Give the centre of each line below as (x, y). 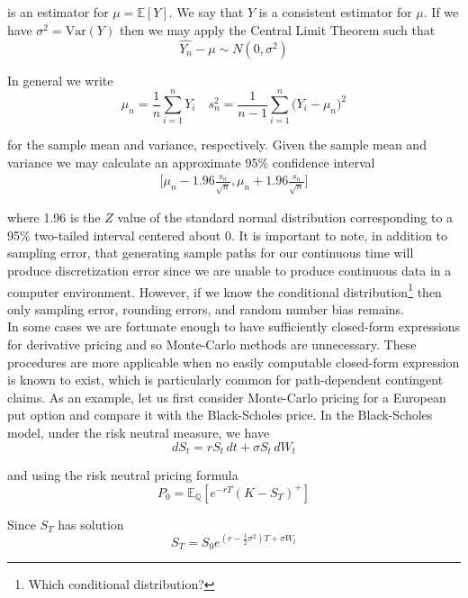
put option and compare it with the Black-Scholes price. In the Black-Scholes (220, 415)
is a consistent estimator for (335, 12)
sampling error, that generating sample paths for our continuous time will (211, 253)
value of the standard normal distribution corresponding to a (285, 217)
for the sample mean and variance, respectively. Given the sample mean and (217, 145)
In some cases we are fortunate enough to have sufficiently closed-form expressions (234, 326)
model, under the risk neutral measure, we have (139, 433)
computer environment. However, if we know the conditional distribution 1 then (225, 290)
